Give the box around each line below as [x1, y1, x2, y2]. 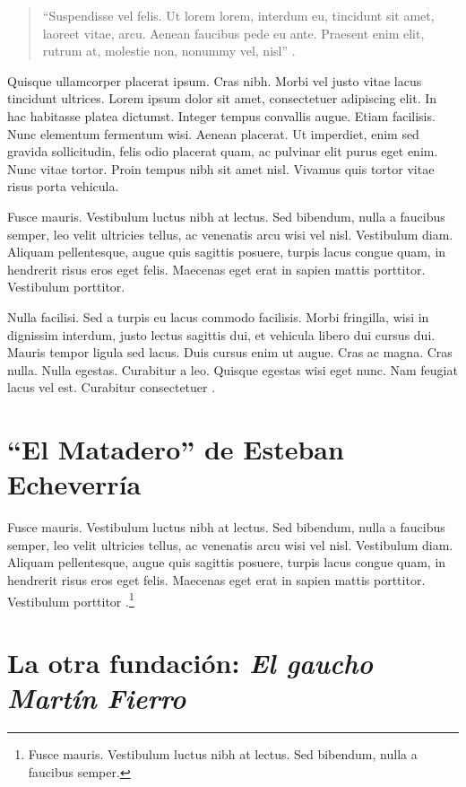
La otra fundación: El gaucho [7, 644, 373, 681]
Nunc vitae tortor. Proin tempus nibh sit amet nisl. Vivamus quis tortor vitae [7, 159, 435, 178]
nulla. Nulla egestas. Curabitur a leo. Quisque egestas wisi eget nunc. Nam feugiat [7, 360, 458, 379]
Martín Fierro [7, 679, 186, 717]
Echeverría [7, 466, 142, 503]
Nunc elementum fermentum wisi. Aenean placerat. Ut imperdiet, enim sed [7, 124, 419, 143]
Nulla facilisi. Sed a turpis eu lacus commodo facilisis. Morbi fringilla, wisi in [7, 307, 429, 326]
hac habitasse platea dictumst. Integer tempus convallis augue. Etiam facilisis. [7, 106, 436, 125]
